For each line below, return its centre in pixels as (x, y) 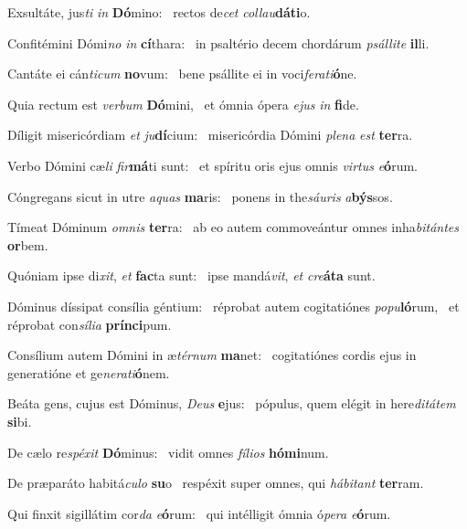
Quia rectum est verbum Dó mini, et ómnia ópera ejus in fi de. (183, 104)
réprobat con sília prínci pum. (90, 324)
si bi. (20, 421)
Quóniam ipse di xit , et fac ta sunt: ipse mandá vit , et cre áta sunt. (191, 275)
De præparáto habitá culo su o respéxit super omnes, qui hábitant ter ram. (216, 483)
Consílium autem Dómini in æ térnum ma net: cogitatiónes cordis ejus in (212, 355)
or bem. (28, 244)
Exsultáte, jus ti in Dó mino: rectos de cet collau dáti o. (159, 12)
